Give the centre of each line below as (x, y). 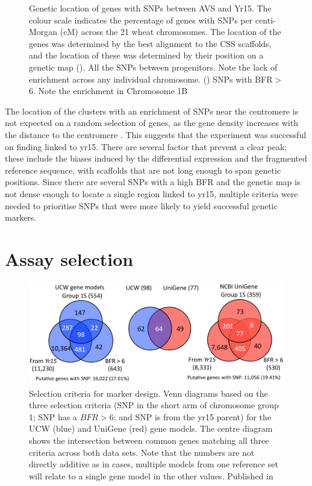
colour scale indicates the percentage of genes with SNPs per (141, 20)
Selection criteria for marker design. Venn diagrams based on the (148, 393)
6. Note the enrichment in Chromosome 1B (108, 91)
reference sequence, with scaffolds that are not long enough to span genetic (143, 170)
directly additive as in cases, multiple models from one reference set (154, 464)
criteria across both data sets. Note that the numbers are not (142, 452)
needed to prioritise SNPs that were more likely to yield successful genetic (141, 205)
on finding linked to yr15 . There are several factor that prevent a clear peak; (146, 146)
